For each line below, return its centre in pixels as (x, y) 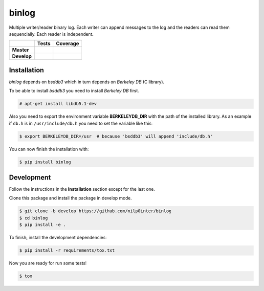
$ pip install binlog (45, 162)
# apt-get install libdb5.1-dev (58, 104)
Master (21, 50)
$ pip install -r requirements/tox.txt (67, 250)
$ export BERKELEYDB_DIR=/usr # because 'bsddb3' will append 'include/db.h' (116, 136)
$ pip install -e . (43, 225)
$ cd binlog (34, 218)
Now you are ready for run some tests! (48, 263)
